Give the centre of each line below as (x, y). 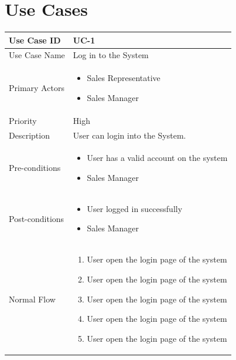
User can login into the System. (129, 135)
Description (29, 135)
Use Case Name (37, 55)
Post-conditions (37, 218)
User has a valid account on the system (157, 158)
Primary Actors (37, 88)
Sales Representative (124, 78)
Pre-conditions (35, 168)
